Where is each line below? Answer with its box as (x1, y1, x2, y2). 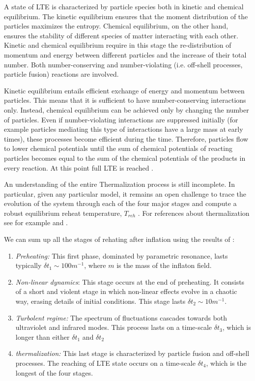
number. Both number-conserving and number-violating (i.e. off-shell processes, (4, 59, 243, 69)
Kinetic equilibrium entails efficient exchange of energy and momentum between (4, 85, 245, 95)
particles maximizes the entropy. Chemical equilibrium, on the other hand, (4, 21, 228, 31)
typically (15, 260, 42, 270)
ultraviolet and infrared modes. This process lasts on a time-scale (15, 322, 212, 332)
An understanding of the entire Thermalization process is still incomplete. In (4, 179, 235, 189)
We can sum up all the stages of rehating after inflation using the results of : (4, 234, 235, 244)
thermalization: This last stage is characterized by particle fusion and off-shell (15, 348, 250, 358)
